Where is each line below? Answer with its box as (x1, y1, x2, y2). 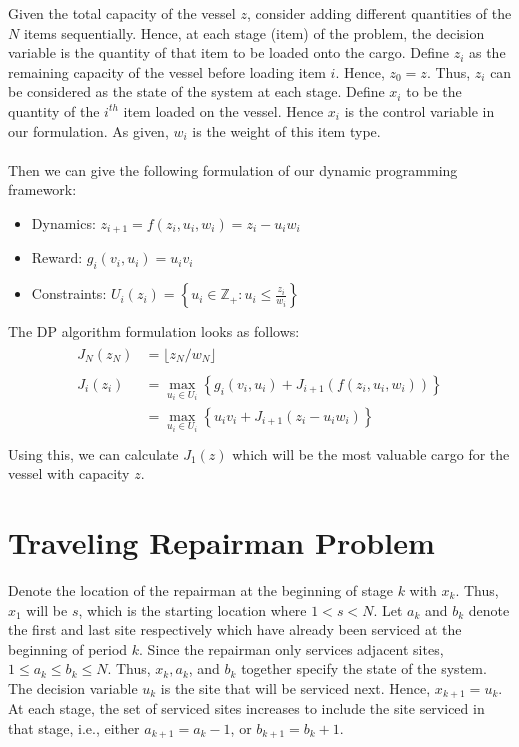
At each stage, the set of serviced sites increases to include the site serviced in (8, 698, 485, 719)
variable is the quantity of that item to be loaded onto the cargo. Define (8, 42, 449, 63)
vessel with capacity (8, 463, 130, 484)
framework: (8, 179, 77, 200)
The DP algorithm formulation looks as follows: (8, 321, 300, 342)
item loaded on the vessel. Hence (123, 100, 324, 121)
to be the (406, 81, 462, 102)
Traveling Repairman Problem (8, 522, 435, 563)
